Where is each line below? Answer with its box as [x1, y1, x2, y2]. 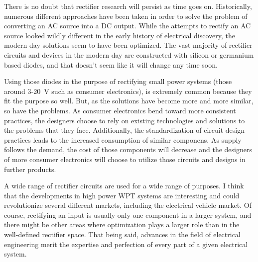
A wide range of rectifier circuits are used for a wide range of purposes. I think [4, 180, 244, 191]
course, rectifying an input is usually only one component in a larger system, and [4, 209, 252, 220]
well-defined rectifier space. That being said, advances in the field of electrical [4, 229, 241, 240]
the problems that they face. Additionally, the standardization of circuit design [4, 125, 245, 135]
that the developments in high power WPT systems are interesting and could [4, 190, 240, 200]
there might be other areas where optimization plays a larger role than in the [4, 219, 240, 230]
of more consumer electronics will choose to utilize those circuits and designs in [4, 154, 246, 164]
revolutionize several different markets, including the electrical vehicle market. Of [4, 200, 252, 210]
